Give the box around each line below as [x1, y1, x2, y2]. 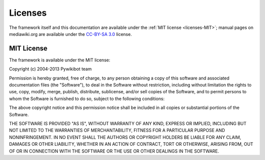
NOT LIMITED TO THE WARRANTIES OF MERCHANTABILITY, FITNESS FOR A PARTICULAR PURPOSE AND [9, 128, 225, 133]
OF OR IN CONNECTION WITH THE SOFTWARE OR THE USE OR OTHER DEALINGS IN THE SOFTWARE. [9, 148, 219, 154]
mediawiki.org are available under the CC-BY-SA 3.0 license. [9, 31, 132, 37]
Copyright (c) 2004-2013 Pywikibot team [9, 66, 92, 72]
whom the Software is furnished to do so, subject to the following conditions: [9, 96, 165, 102]
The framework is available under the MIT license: [9, 57, 110, 63]
